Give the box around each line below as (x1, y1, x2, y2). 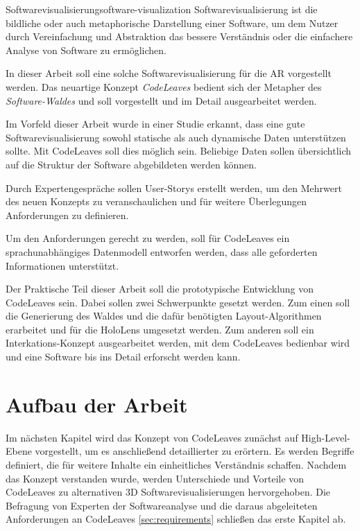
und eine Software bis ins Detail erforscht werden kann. (6, 349, 241, 364)
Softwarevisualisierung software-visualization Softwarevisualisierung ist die (6, 2, 318, 16)
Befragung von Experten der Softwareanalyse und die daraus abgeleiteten (6, 498, 318, 512)
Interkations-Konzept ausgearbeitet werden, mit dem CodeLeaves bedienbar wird (6, 336, 350, 350)
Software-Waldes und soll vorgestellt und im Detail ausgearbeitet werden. (6, 93, 317, 107)
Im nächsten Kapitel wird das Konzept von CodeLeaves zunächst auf (6, 430, 298, 444)
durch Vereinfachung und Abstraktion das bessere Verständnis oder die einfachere (6, 29, 353, 44)
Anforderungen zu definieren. (6, 207, 129, 222)
